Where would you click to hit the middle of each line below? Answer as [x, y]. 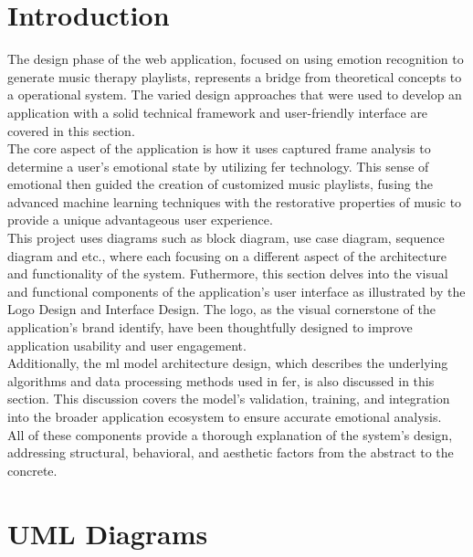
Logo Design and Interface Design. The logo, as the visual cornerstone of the [221, 309]
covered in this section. [71, 130]
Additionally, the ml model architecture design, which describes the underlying [228, 363]
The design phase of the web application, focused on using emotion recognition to [236, 59]
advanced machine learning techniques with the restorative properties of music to [235, 201]
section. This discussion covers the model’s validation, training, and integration [229, 399]
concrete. [32, 470]
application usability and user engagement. [127, 345]
